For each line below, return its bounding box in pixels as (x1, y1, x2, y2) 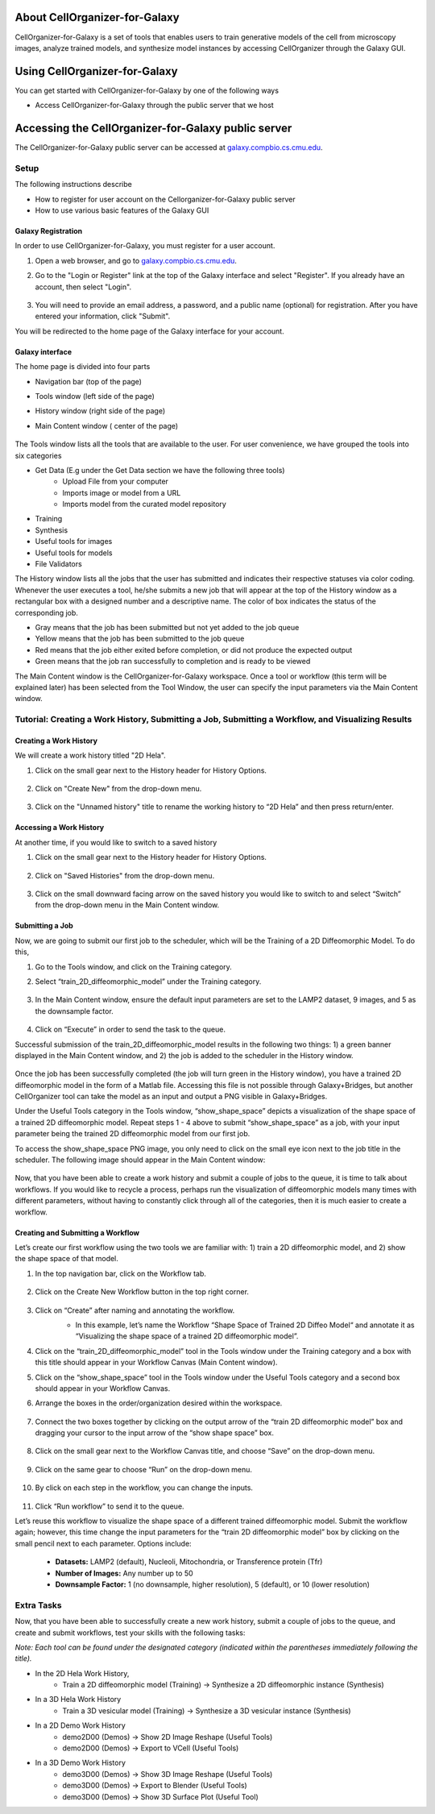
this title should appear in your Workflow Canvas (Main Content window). (35, 1358, 278, 1368)
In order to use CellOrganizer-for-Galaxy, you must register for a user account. (14, 241, 275, 251)
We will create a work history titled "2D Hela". (14, 750, 167, 761)
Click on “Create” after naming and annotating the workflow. (35, 1305, 235, 1315)
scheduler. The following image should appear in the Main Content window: (14, 1155, 266, 1164)
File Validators (35, 559, 82, 569)
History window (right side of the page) (35, 406, 166, 416)
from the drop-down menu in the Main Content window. (35, 900, 220, 910)
